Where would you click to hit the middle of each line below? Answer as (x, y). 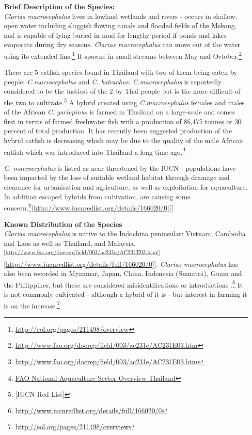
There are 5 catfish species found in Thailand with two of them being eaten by (121, 72)
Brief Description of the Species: (59, 6)
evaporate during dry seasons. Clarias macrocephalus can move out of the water (122, 44)
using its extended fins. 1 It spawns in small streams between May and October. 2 (123, 55)
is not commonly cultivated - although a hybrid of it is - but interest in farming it (126, 294)
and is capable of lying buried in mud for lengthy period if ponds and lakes (115, 35)
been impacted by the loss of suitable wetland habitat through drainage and (117, 177)
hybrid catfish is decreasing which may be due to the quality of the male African (124, 140)
